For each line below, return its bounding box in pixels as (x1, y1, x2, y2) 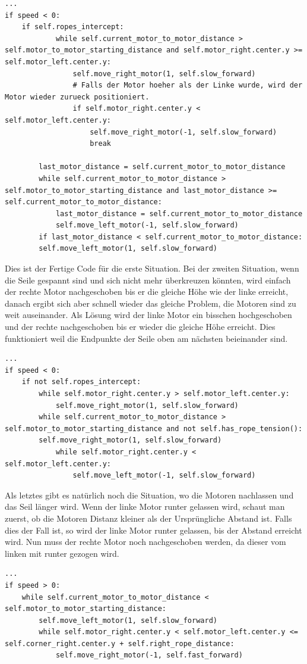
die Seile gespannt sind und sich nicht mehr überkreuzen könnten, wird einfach (5, 273, 291, 286)
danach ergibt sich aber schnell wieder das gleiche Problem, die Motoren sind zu (5, 297, 296, 309)
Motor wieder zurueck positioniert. (5, 92, 150, 101)
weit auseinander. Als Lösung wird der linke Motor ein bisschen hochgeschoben (5, 308, 292, 321)
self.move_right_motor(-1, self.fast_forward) (55, 651, 243, 660)
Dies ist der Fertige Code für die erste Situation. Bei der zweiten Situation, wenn (5, 262, 299, 275)
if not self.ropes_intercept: (21, 378, 141, 386)
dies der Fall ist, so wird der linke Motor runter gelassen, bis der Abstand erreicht (5, 523, 302, 536)
